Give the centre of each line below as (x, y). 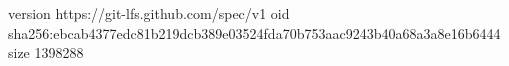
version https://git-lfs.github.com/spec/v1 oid (149, 13)
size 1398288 (46, 52)
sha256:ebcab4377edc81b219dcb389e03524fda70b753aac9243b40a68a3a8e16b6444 (254, 32)
